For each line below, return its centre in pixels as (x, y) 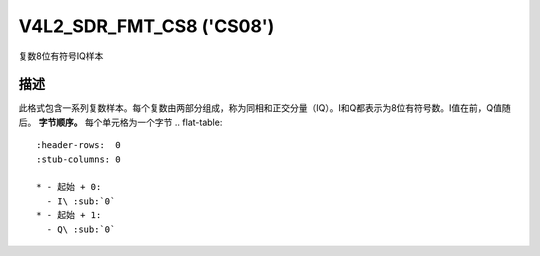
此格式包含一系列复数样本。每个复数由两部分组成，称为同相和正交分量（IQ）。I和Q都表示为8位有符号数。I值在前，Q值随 (265, 108)
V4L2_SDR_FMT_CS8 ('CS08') (146, 26)
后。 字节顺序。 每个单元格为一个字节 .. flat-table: (120, 122)
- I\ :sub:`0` (81, 201)
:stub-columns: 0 (78, 159)
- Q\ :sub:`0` (81, 229)
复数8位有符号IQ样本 (61, 56)
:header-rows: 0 (78, 145)
